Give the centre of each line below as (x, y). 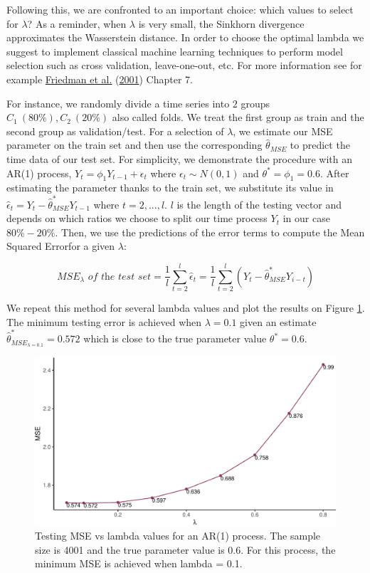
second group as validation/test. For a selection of (115, 131)
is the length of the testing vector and (259, 204)
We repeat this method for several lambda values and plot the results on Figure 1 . (186, 308)
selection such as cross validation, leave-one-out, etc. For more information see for (184, 65)
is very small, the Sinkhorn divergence (221, 23)
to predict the (320, 145)
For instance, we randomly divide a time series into (118, 103)
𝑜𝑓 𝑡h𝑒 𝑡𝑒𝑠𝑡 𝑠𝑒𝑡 (120, 277)
